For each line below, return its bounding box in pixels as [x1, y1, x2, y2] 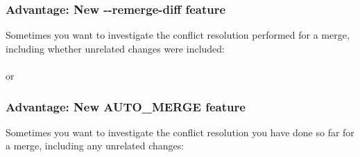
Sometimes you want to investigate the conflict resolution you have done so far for [6, 124, 354, 139]
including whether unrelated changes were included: [6, 41, 225, 55]
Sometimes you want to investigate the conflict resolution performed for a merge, [6, 28, 350, 42]
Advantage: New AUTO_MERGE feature [6, 98, 246, 115]
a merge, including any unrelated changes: [6, 138, 185, 153]
